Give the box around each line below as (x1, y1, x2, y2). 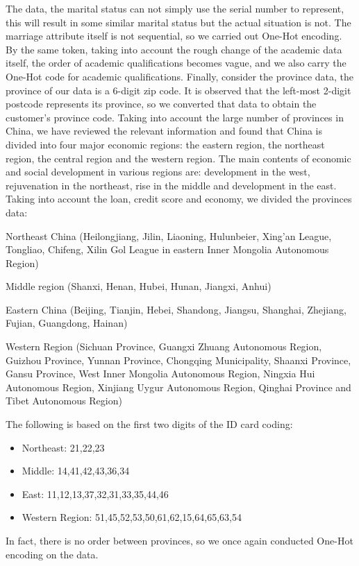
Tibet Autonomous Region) (6, 393, 122, 408)
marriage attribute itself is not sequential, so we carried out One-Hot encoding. (6, 28, 342, 43)
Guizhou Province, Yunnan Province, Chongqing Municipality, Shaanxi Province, (6, 352, 351, 367)
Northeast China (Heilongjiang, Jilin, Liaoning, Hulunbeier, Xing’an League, (6, 228, 332, 243)
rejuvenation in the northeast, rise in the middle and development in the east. (6, 178, 337, 192)
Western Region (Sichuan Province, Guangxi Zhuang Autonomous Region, (6, 339, 322, 354)
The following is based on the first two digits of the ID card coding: (6, 417, 293, 431)
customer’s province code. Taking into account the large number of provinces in (6, 110, 344, 124)
